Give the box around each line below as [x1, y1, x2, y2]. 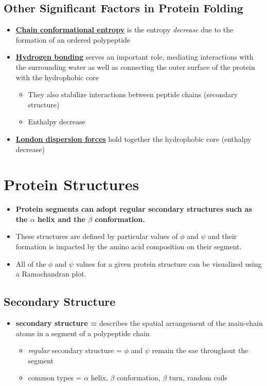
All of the [15, 258, 46, 269]
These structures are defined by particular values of [15, 231, 178, 242]
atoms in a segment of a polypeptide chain [15, 327, 150, 338]
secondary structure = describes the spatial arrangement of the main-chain [15, 318, 263, 328]
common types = [28, 372, 82, 383]
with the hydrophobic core [15, 71, 99, 82]
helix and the [38, 213, 85, 224]
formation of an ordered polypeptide [15, 34, 131, 45]
